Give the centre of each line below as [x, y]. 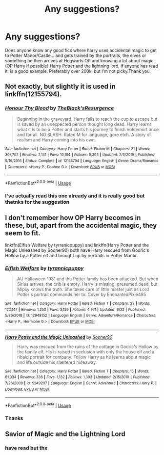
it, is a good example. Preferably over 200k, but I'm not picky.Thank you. [78, 71]
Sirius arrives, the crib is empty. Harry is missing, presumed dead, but [87, 284]
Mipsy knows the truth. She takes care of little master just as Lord [83, 289]
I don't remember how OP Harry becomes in [73, 218]
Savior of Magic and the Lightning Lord [65, 434]
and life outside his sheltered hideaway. [57, 362]
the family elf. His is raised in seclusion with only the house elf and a [86, 351]
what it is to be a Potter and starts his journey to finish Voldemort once [88, 129]
